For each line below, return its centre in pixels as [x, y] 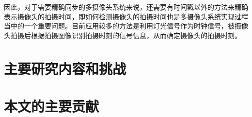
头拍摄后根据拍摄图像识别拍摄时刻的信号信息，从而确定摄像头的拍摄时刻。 [123, 35]
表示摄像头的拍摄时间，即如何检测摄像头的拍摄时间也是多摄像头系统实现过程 [126, 16]
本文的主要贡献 [52, 106]
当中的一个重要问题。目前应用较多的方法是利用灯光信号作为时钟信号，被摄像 [126, 26]
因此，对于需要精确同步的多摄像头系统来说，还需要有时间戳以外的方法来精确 [126, 7]
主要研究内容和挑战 [65, 68]
